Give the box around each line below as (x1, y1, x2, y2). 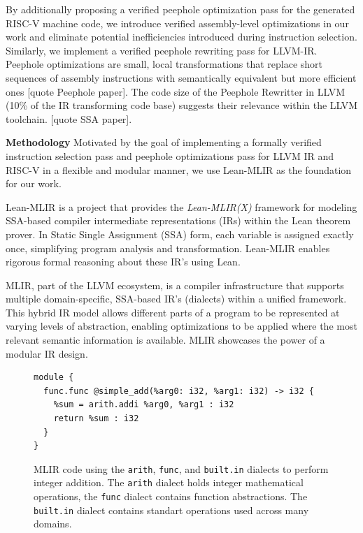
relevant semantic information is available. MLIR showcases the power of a (6, 333, 325, 347)
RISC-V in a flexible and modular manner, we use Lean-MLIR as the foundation (6, 162, 352, 177)
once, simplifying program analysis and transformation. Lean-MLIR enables (6, 240, 330, 255)
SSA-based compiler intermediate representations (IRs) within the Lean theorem (6, 213, 351, 228)
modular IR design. (6, 346, 88, 360)
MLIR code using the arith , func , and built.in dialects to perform (34, 461, 329, 476)
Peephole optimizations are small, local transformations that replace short (6, 57, 323, 71)
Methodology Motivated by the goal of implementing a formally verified (6, 135, 322, 149)
